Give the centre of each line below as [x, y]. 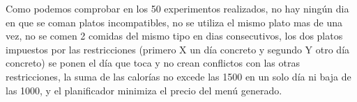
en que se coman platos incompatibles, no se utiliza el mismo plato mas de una [174, 22]
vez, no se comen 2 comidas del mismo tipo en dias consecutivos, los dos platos [174, 36]
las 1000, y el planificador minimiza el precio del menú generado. [144, 90]
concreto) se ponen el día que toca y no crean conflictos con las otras [153, 63]
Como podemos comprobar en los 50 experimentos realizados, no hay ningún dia [177, 8]
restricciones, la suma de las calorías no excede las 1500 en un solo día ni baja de [178, 76]
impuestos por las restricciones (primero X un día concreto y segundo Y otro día [178, 49]
